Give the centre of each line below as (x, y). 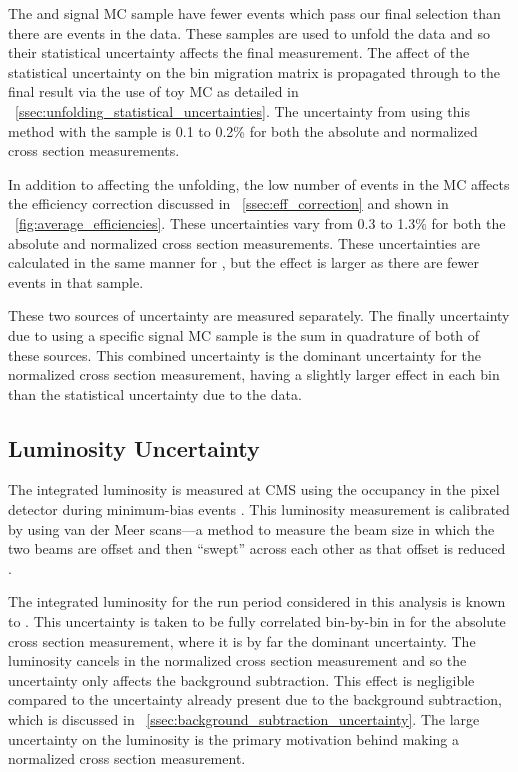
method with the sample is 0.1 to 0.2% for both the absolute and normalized (243, 130)
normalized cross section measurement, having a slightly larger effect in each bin (254, 374)
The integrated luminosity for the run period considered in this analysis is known (257, 601)
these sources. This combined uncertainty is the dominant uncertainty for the (245, 354)
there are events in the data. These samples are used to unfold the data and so (249, 32)
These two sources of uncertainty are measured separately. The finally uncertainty (259, 315)
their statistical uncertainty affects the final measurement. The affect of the (239, 52)
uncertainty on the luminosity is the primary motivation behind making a (234, 738)
